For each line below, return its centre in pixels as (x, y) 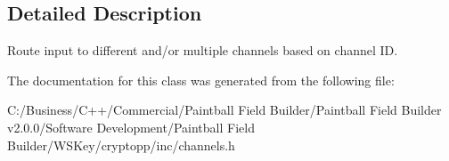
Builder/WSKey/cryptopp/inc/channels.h (121, 145)
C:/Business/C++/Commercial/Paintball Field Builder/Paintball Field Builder (224, 110)
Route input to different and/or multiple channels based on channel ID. (203, 50)
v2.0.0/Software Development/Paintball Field (131, 127)
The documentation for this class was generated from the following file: (201, 80)
